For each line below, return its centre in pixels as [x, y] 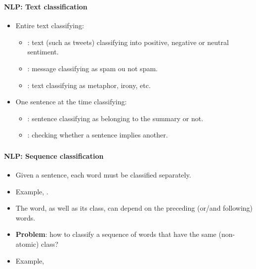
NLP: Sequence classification [54, 156]
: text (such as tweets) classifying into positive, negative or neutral [128, 42]
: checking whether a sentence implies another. [98, 135]
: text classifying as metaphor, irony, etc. [89, 85]
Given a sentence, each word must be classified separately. [103, 175]
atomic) [27, 244]
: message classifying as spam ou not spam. [92, 68]
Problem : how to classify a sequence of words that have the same [116, 234]
